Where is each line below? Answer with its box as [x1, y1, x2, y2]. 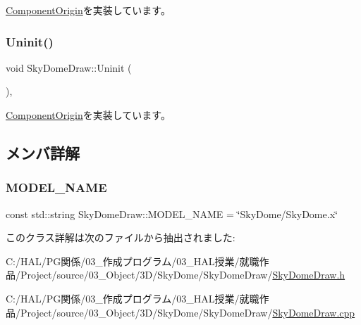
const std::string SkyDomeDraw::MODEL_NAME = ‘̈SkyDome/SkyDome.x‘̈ [6, 206, 338, 221]
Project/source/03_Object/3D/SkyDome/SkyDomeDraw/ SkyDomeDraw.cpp [20, 305, 355, 319]
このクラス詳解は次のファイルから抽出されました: [6, 230, 235, 245]
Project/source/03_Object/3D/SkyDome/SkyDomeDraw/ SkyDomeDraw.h [20, 267, 345, 282]
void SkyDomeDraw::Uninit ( [6, 60, 132, 75]
